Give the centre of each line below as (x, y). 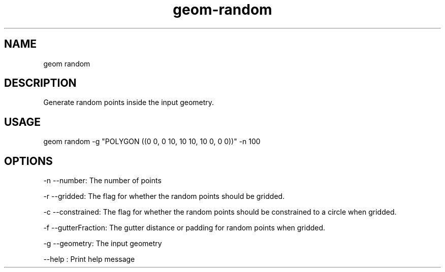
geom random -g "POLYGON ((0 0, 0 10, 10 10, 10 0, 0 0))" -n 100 (152, 142)
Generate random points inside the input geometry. (129, 103)
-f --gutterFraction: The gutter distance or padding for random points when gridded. (184, 228)
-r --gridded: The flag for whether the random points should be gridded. (164, 196)
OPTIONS (28, 161)
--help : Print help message (89, 259)
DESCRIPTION (40, 83)
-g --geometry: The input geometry (103, 244)
